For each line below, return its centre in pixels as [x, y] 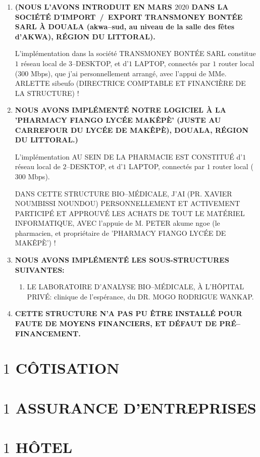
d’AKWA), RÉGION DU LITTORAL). [85, 36]
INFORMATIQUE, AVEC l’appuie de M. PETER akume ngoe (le [117, 223]
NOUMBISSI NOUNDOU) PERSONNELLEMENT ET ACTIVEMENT [127, 203]
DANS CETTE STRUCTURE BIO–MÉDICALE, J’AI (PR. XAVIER [123, 193]
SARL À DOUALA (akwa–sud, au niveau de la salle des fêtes [125, 27]
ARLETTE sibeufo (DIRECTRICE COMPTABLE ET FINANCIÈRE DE [130, 83]
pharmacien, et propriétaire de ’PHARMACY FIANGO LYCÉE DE [120, 233]
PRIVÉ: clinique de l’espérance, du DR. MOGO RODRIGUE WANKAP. [140, 296]
